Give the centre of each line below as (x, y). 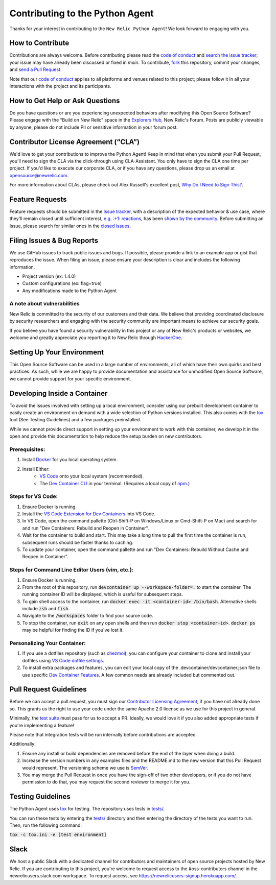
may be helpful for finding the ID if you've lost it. (73, 630)
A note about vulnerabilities (44, 304)
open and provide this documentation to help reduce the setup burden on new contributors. (106, 436)
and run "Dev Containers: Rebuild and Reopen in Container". (86, 528)
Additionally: (22, 744)
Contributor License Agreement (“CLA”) (75, 142)
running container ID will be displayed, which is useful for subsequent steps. (103, 594)
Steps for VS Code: (34, 496)
